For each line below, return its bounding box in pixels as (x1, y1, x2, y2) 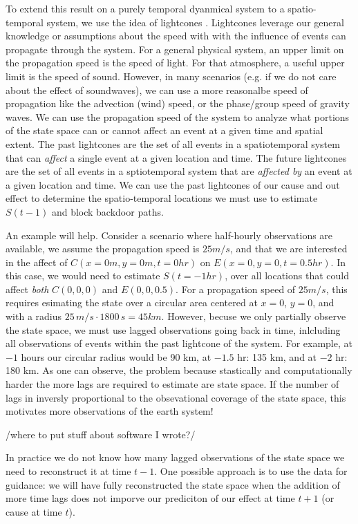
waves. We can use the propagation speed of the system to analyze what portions (6, 109, 350, 124)
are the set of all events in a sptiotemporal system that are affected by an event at (6, 164, 352, 178)
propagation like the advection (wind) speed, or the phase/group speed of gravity (6, 96, 350, 111)
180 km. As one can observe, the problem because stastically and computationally (6, 363, 352, 377)
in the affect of (6, 254, 68, 269)
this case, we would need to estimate (6, 268, 160, 283)
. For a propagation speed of (176, 281, 296, 296)
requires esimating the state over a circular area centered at (6, 295, 258, 310)
